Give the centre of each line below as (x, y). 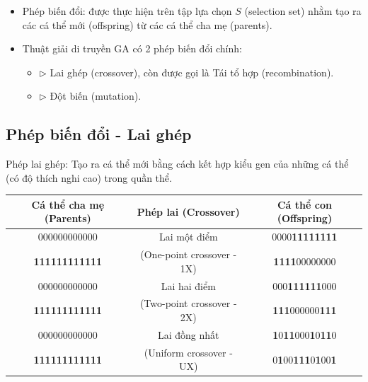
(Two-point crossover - (188, 303)
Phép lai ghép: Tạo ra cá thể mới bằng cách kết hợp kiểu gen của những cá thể (177, 164)
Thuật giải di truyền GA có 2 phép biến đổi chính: (132, 48)
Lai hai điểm (188, 285)
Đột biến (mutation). (96, 96)
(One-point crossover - (189, 254)
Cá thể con (304, 204)
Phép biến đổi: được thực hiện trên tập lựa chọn (127, 11)
